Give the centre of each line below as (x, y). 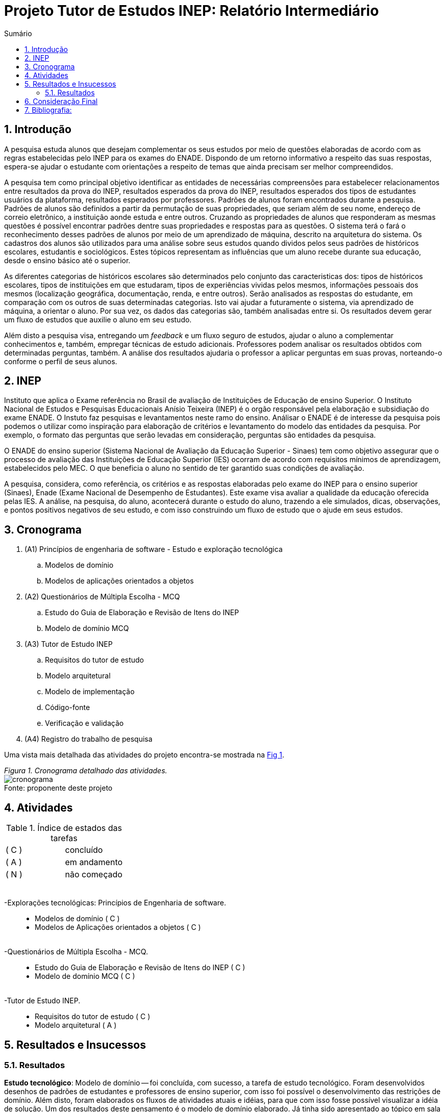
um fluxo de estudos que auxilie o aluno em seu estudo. (98, 319)
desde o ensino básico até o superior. (67, 260)
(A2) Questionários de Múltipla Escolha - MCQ (102, 597)
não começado (94, 875)
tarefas (64, 838)
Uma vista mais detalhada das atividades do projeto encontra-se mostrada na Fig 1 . (144, 755)
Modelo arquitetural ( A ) (76, 1025)
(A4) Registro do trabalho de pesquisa (89, 739)
